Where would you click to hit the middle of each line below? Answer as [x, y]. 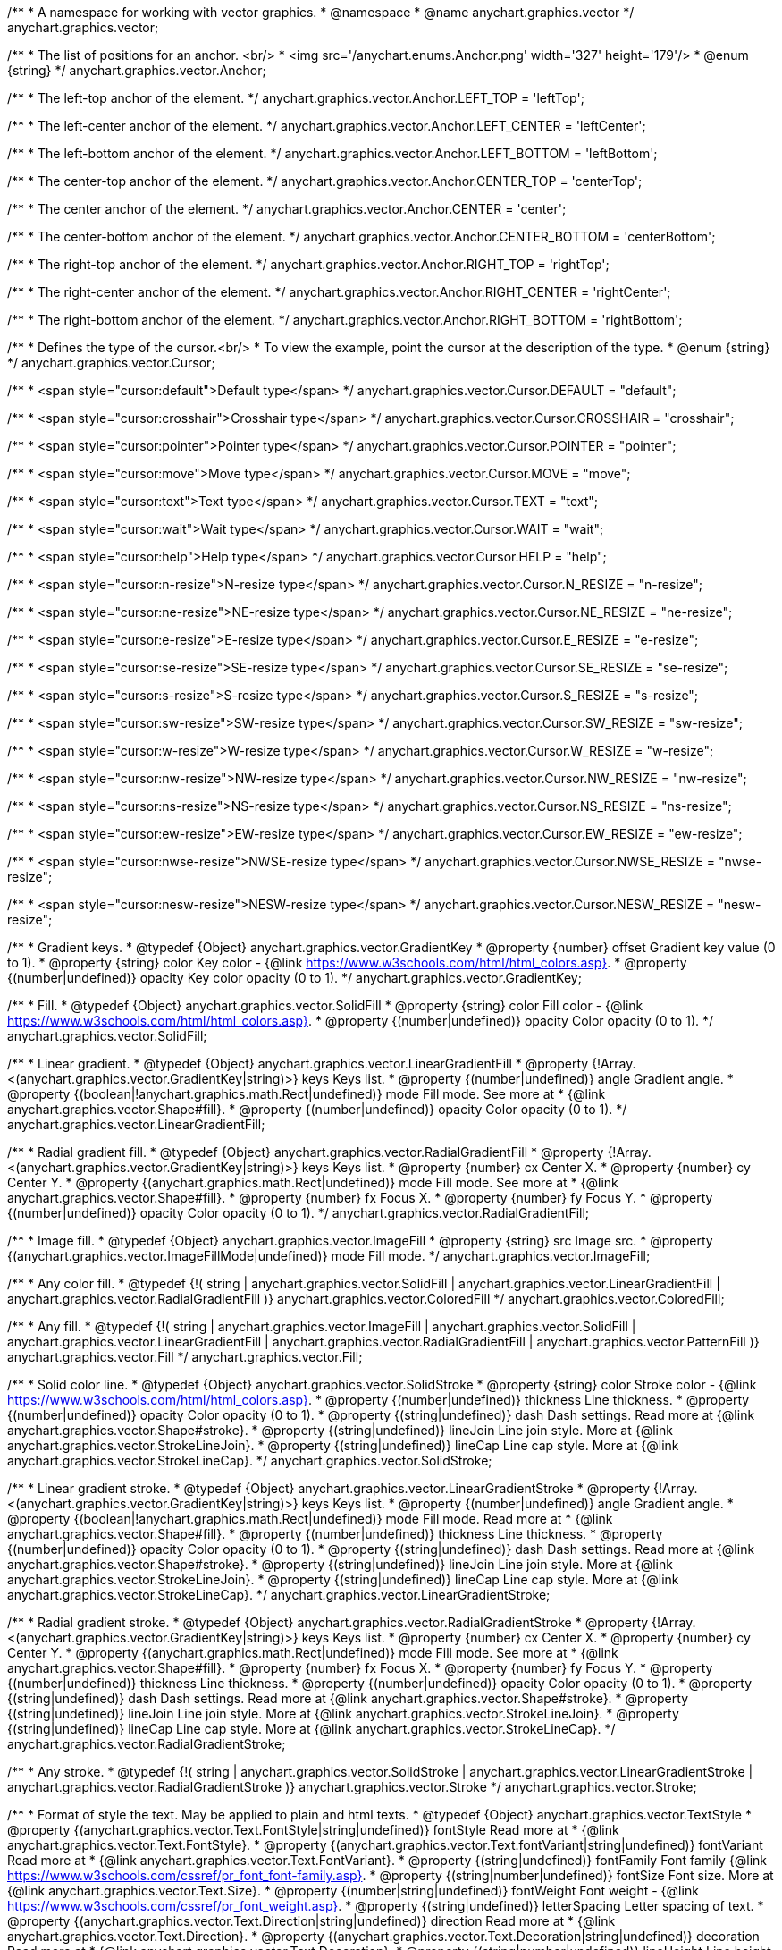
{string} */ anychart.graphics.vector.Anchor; [137, 70]
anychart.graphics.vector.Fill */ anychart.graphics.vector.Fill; [185, 1357]
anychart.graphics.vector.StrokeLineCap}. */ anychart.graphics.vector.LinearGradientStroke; [279, 1595]
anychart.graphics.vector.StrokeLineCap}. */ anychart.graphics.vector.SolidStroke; [250, 1460]
